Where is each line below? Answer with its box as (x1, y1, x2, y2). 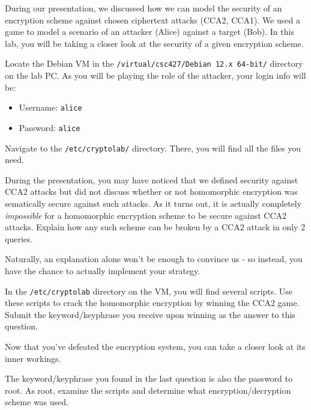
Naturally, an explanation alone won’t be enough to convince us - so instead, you (5, 252, 303, 265)
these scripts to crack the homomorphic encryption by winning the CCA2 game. (5, 296, 300, 309)
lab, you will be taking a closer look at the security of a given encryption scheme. (5, 37, 304, 49)
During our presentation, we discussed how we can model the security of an (5, 2, 282, 14)
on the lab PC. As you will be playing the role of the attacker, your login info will (5, 69, 306, 82)
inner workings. (5, 352, 61, 364)
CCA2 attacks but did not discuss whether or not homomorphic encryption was (5, 185, 298, 198)
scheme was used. (5, 396, 68, 408)
